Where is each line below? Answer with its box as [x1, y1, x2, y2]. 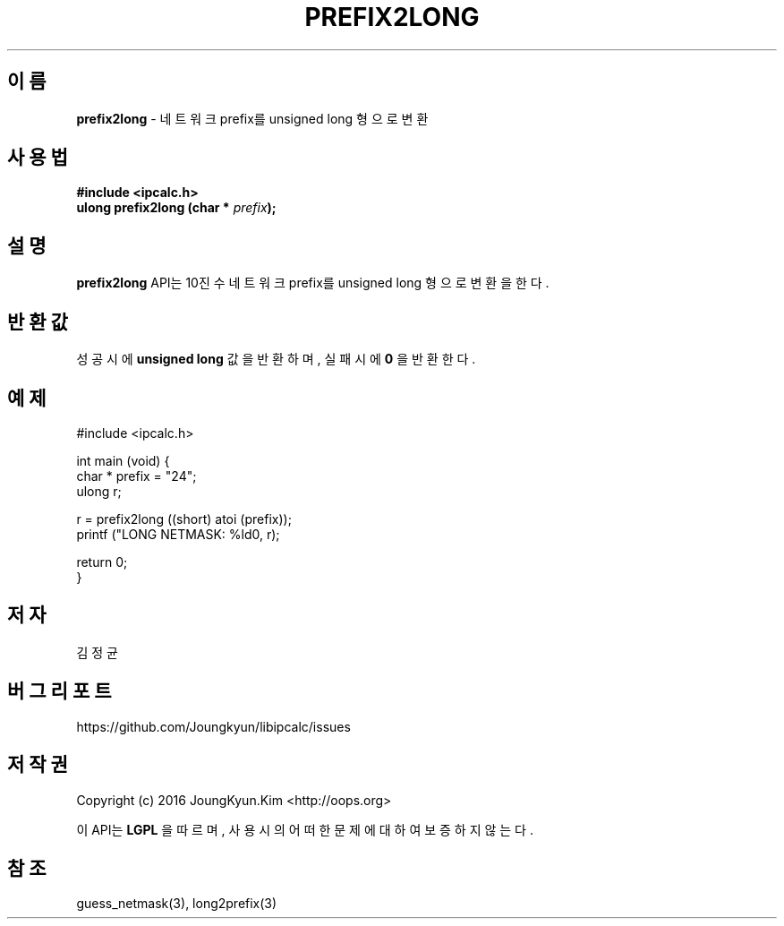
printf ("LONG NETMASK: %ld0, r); [76, 526, 280, 542]
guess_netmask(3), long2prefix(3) [76, 896, 277, 912]
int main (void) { [76, 452, 170, 468]
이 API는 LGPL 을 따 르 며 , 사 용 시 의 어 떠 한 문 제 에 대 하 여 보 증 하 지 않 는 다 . [76, 821, 533, 837]
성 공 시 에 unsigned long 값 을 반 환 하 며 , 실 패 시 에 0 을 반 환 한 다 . [76, 351, 476, 367]
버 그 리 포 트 [7, 680, 112, 703]
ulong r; [76, 483, 122, 499]
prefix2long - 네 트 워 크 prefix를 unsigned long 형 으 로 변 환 [76, 110, 429, 126]
